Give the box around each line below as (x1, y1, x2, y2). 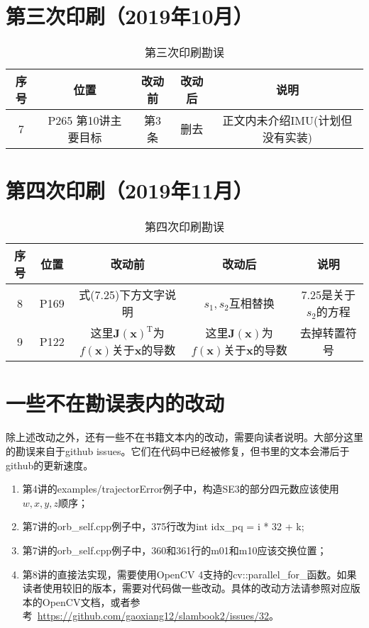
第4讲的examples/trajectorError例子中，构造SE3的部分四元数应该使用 (22, 481, 339, 496)
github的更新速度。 (6, 457, 94, 472)
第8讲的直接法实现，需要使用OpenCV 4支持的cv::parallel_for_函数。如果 (22, 566, 357, 581)
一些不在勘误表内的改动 (6, 388, 225, 417)
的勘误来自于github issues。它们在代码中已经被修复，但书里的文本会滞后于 (6, 443, 350, 458)
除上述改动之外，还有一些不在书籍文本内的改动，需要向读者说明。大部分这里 (6, 430, 363, 444)
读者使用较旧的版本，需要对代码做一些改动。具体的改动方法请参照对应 (22, 581, 351, 595)
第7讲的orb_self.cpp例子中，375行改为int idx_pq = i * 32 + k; (22, 519, 304, 534)
